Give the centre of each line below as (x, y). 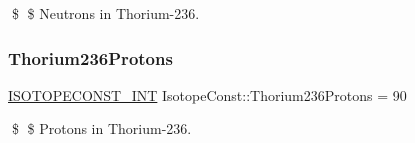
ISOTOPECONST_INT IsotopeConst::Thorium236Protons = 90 (207, 94)
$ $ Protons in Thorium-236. (101, 128)
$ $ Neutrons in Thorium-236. (105, 13)
